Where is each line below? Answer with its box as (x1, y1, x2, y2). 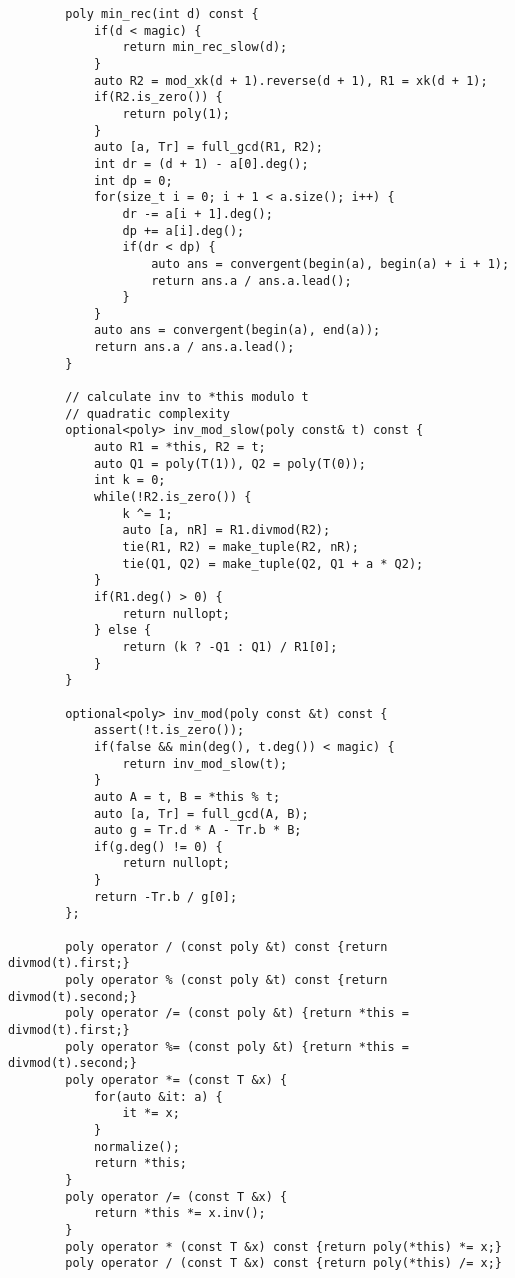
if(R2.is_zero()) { (93, 90, 223, 105)
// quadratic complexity (65, 406, 230, 421)
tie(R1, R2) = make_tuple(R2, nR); (122, 540, 359, 554)
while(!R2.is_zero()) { (93, 490, 252, 505)
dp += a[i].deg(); (122, 223, 245, 238)
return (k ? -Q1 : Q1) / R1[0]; (122, 639, 338, 654)
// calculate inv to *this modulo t (65, 390, 309, 405)
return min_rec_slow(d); (122, 40, 288, 55)
